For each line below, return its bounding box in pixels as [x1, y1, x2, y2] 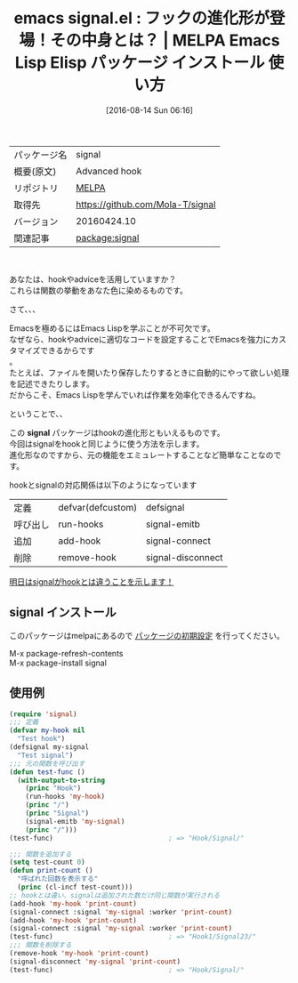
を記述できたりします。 [9, 378, 95, 389]
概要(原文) [13, 165, 57, 178]
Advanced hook [75, 165, 142, 177]
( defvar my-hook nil [9, 726, 86, 735]
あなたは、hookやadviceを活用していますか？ [9, 273, 177, 285]
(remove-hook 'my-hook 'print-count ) [9, 949, 149, 958]
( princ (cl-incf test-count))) [17, 882, 133, 892]
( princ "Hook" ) [25, 784, 82, 793]
